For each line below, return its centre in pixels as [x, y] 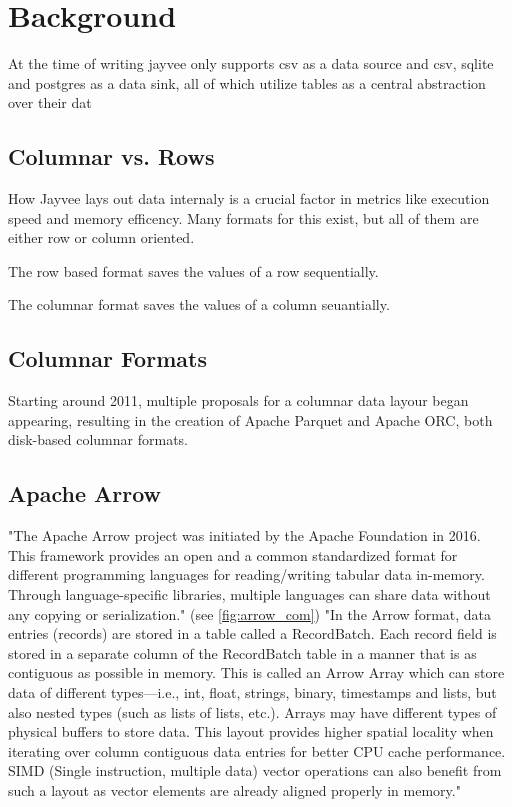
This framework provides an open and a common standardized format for [233, 554]
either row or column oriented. [101, 237]
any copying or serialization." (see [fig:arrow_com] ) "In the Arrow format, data [250, 613]
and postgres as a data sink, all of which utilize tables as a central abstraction [247, 82]
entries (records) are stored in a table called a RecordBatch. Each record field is [252, 633]
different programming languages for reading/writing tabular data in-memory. [246, 574]
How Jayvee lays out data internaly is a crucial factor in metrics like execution [249, 198]
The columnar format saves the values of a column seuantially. [199, 304]
